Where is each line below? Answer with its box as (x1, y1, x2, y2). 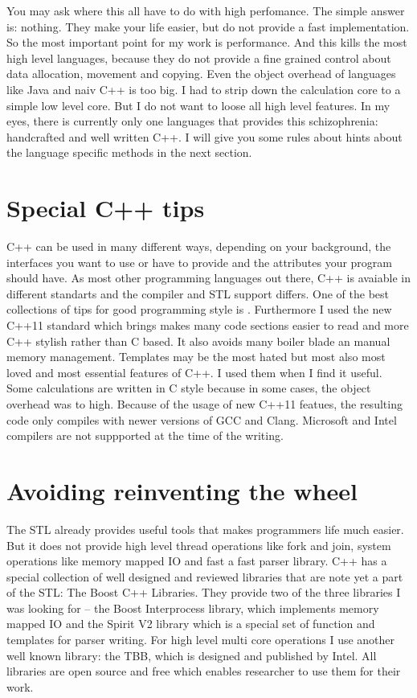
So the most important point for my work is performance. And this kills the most (6, 34, 407, 51)
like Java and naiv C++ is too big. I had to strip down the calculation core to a (6, 80, 401, 97)
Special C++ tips (6, 191, 205, 224)
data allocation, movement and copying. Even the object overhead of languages (6, 65, 396, 82)
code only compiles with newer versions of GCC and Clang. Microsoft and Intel (6, 411, 397, 428)
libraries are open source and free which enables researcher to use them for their (6, 663, 401, 680)
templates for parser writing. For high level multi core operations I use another (6, 631, 395, 648)
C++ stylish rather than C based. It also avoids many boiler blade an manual (6, 332, 390, 349)
